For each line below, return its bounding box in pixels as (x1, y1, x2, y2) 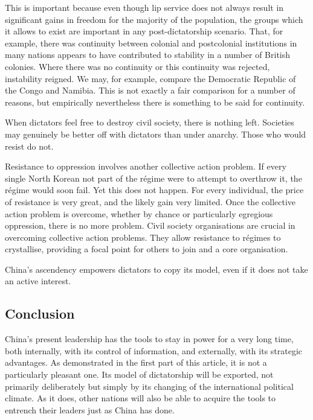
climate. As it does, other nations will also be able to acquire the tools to (5, 392, 276, 404)
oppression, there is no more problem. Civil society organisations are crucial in (5, 219, 295, 232)
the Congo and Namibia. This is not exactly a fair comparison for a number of (5, 84, 295, 97)
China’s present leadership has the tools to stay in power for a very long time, (5, 332, 294, 345)
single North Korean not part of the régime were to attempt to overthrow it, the (5, 171, 302, 184)
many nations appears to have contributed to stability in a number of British (5, 48, 291, 61)
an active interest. (5, 275, 71, 287)
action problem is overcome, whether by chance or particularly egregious (5, 207, 273, 220)
